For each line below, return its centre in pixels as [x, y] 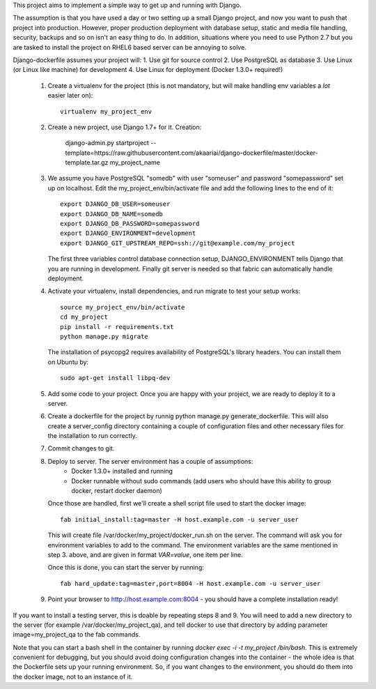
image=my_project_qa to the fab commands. [77, 635]
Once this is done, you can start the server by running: [126, 568]
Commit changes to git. [81, 448]
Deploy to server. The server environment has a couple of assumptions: [150, 461]
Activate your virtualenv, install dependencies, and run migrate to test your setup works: [174, 291]
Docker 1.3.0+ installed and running [122, 471]
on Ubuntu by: [68, 362]
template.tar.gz [87, 162]
